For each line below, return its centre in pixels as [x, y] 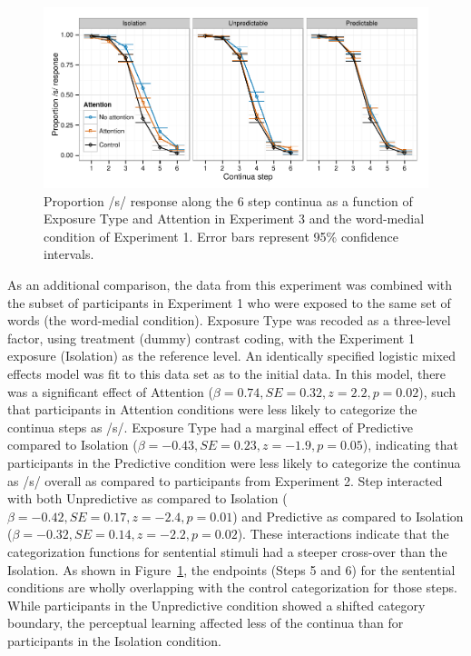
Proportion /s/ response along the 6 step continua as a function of [228, 200]
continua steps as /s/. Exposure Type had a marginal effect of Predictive [210, 427]
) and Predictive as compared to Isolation [348, 516]
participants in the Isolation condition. [114, 640]
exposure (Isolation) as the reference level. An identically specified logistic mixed [231, 356]
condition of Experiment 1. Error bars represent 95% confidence [221, 236]
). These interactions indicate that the [343, 534]
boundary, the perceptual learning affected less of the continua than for [206, 623]
